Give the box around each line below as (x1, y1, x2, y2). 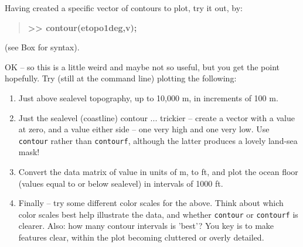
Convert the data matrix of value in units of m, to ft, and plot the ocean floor (18, 166, 298, 177)
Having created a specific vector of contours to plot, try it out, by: (5, 2, 243, 13)
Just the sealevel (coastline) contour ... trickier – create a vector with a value (18, 111, 295, 123)
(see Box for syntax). (5, 41, 80, 53)
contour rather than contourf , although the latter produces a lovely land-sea (18, 134, 298, 146)
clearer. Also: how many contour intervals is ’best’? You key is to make (18, 219, 274, 232)
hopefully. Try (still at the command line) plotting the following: (5, 72, 237, 84)
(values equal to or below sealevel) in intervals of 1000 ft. (18, 177, 223, 189)
